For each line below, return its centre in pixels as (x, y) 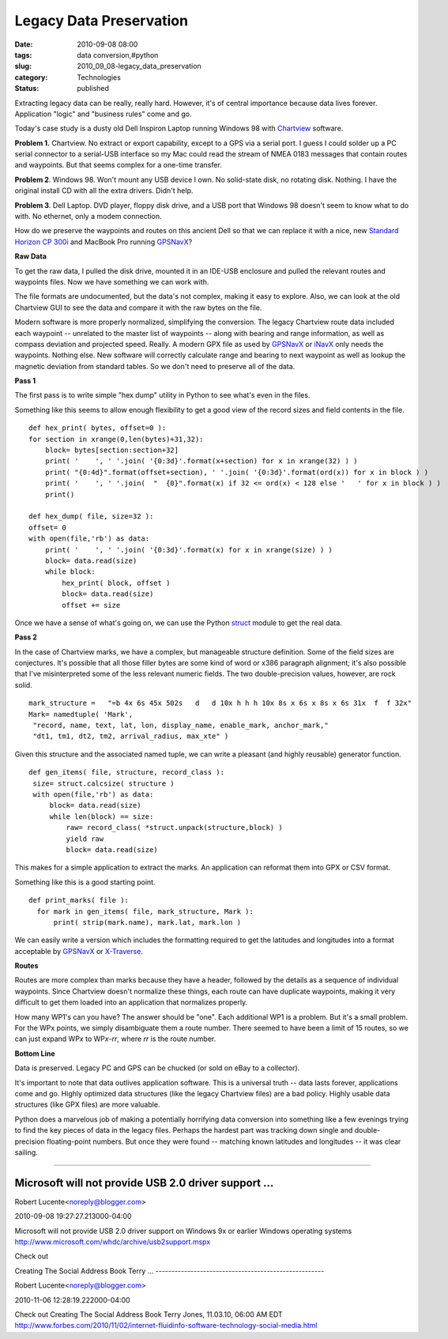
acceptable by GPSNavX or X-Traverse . (79, 951)
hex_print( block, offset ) (116, 583)
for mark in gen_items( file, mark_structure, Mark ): (145, 911)
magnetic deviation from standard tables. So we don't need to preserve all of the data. (155, 366)
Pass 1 (25, 381)
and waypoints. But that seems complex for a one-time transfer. (119, 165)
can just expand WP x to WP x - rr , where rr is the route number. (115, 1039)
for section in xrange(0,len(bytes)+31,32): (117, 439)
